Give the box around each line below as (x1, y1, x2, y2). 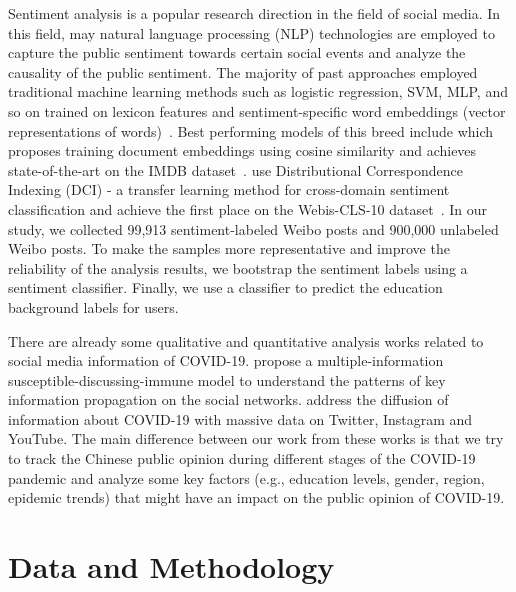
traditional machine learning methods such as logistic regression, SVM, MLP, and (8, 81, 508, 102)
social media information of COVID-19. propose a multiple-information (8, 350, 444, 371)
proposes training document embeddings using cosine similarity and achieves (8, 140, 477, 161)
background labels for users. (8, 296, 179, 317)
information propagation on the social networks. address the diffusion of (8, 389, 449, 410)
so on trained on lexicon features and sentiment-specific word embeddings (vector (8, 100, 506, 121)
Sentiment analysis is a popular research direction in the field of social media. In (8, 3, 501, 23)
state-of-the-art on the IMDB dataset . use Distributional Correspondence (8, 159, 463, 180)
